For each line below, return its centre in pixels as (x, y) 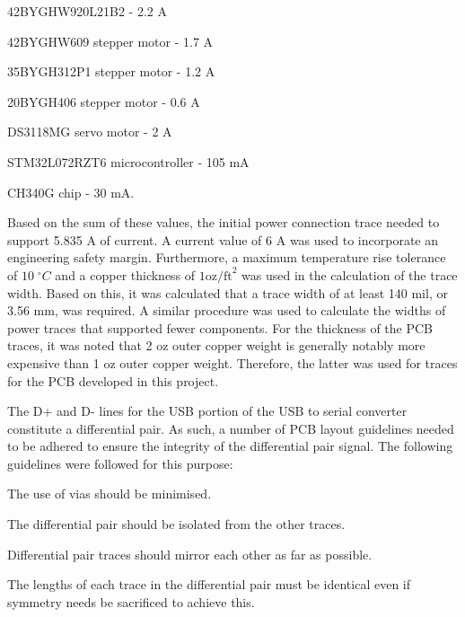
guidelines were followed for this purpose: (120, 463)
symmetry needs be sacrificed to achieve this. (131, 601)
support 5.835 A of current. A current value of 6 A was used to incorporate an (223, 239)
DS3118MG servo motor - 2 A (90, 132)
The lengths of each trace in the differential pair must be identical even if (209, 584)
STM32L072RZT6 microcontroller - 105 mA (128, 161)
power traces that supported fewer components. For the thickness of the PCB (220, 327)
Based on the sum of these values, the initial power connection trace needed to (224, 222)
